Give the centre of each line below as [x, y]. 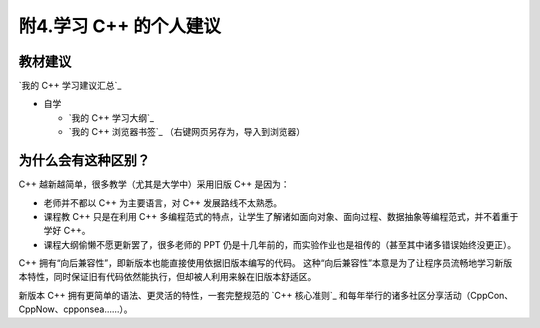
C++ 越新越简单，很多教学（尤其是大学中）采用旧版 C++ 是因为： [154, 184]
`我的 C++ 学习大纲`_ [111, 117]
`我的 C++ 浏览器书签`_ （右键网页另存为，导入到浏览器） [186, 132]
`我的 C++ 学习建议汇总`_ [70, 86]
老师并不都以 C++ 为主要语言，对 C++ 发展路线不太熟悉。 [163, 202]
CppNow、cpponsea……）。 [76, 309]
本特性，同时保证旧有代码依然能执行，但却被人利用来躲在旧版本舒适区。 [167, 277]
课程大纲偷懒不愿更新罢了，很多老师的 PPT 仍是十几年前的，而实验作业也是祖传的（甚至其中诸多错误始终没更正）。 [280, 244]
